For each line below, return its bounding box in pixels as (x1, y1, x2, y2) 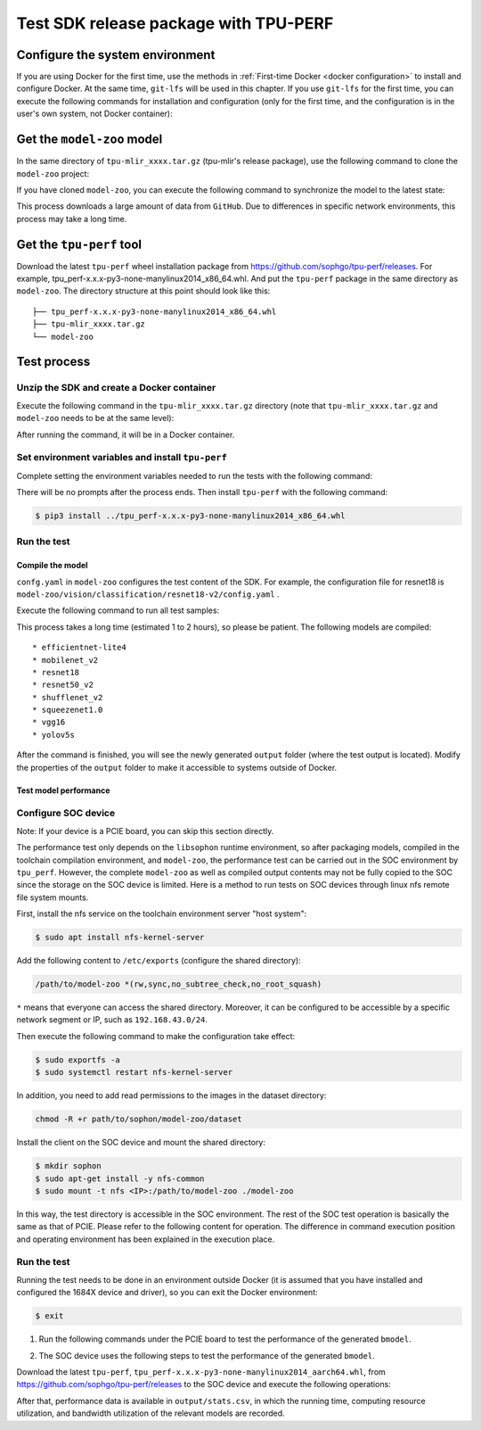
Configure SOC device (16, 807, 116, 820)
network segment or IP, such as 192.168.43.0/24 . (16, 1014, 208, 1025)
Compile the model (16, 560, 88, 571)
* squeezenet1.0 (32, 705, 103, 715)
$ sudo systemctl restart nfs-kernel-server (35, 1067, 233, 1078)
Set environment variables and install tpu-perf (16, 451, 227, 464)
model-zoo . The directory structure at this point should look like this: (16, 285, 271, 296)
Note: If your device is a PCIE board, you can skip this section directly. (16, 825, 274, 836)
